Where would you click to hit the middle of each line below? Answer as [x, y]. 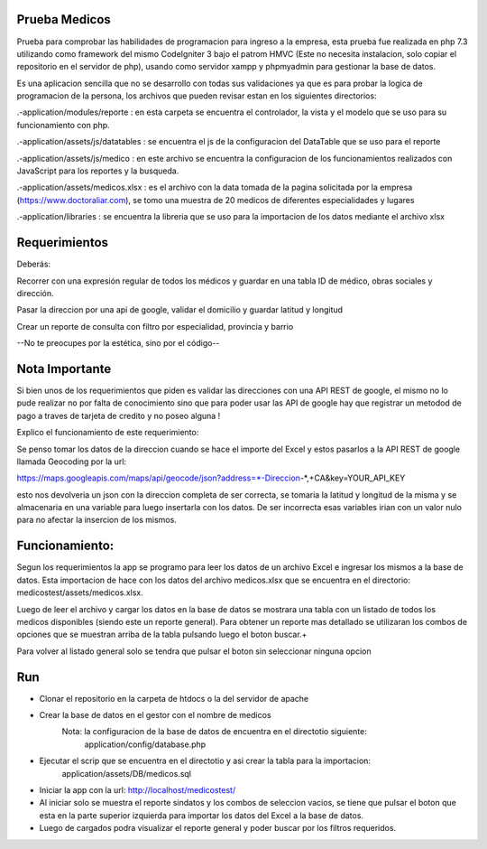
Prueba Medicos [64, 19]
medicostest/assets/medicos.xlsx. [80, 592]
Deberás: [34, 264]
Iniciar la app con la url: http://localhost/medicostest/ [138, 789]
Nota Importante [64, 369]
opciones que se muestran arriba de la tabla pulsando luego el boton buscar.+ [162, 634]
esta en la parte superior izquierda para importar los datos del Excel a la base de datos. [202, 815]
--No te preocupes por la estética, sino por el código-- [118, 343]
